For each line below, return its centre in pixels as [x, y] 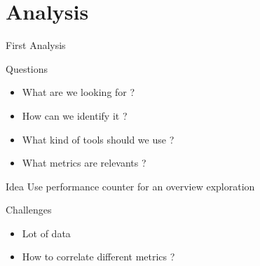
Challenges [29, 210]
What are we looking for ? [78, 92]
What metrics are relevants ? [84, 163]
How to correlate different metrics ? [98, 257]
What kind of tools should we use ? [98, 139]
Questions [27, 68]
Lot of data [46, 233]
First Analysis [36, 45]
